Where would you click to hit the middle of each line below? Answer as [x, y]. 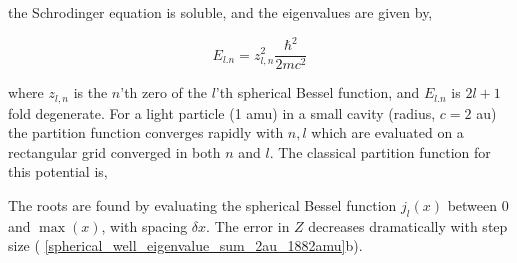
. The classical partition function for [380, 151]
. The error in [248, 225]
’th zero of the [163, 92]
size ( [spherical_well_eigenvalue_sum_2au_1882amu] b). [185, 245]
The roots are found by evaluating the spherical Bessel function [202, 204]
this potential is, [58, 171]
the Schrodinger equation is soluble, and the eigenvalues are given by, [220, 12]
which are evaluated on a [387, 132]
